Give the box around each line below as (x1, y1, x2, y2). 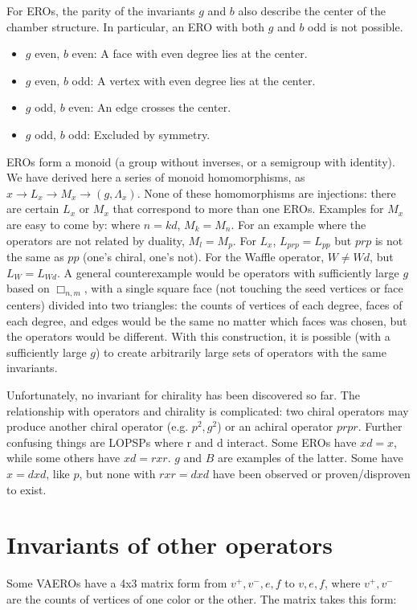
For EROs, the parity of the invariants (6, 2, 195, 18)
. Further (358, 418, 403, 435)
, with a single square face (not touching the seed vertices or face (84, 280, 403, 297)
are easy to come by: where (6, 215, 141, 232)
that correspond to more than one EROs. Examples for (112, 200, 384, 217)
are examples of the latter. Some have (218, 449, 403, 466)
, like (46, 465, 70, 481)
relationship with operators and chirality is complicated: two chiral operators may (6, 402, 409, 419)
